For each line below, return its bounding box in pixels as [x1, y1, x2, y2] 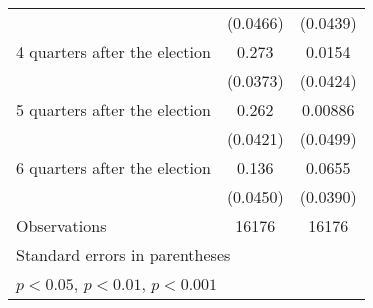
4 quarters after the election [16, 40, 211, 63]
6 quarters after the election [16, 156, 211, 179]
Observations [16, 214, 107, 237]
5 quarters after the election [16, 98, 211, 121]
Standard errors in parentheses [16, 243, 231, 266]
